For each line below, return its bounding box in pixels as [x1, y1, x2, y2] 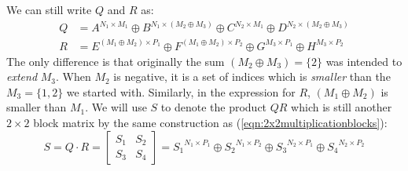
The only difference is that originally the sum [6, 53, 225, 69]
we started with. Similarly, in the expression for [66, 83, 296, 100]
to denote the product [160, 99, 267, 115]
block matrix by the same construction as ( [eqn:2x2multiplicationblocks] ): [33, 114, 388, 130]
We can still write [6, 2, 92, 17]
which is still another [291, 99, 392, 115]
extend [6, 68, 38, 85]
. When [56, 68, 91, 85]
